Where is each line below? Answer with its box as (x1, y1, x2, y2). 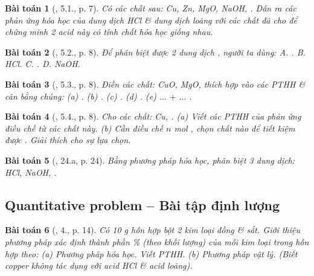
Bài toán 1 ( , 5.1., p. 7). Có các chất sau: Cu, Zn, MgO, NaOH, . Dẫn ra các (5, 2, 296, 14)
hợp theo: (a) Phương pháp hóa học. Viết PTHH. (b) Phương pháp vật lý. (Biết (5, 247, 298, 260)
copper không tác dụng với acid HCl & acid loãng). (5, 259, 193, 272)
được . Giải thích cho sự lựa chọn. (5, 133, 131, 146)
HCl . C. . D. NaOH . (5, 57, 80, 70)
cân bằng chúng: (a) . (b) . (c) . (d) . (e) (5, 89, 156, 102)
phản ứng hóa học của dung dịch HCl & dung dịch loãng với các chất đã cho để (5, 13, 297, 26)
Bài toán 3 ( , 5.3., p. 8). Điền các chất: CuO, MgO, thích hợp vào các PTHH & (5, 77, 306, 90)
